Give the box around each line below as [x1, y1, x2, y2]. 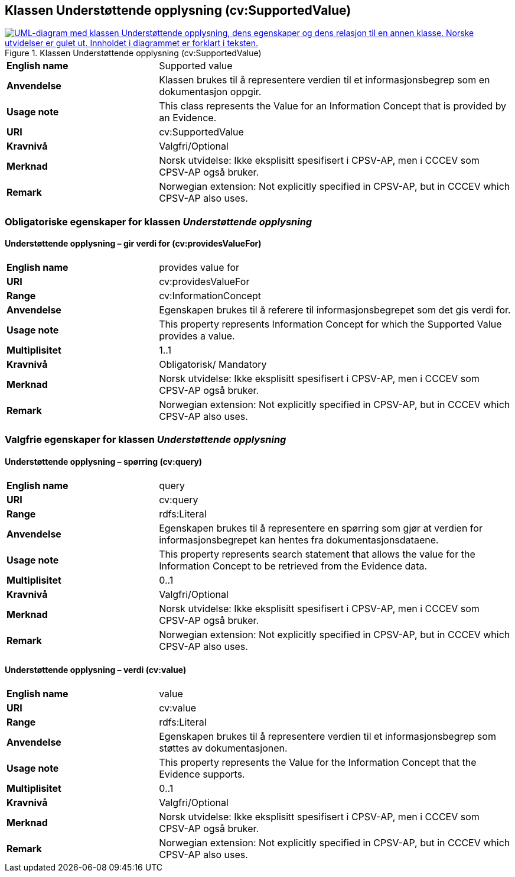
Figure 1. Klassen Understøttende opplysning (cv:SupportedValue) [5, 48, 262, 59]
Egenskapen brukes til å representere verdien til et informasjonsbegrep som [159, 730, 496, 742]
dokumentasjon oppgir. [159, 86, 262, 98]
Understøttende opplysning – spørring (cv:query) [5, 457, 203, 467]
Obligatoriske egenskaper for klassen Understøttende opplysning [5, 215, 312, 228]
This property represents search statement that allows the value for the [159, 548, 475, 560]
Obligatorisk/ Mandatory [159, 358, 267, 371]
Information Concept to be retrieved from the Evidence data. [159, 559, 428, 572]
